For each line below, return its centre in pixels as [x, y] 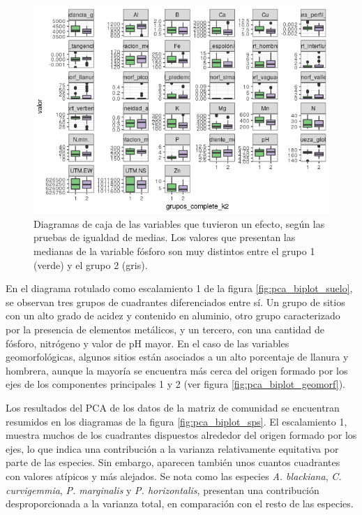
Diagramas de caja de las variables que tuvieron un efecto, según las [179, 223]
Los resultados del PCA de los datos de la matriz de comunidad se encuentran [173, 407]
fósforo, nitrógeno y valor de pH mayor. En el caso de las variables [148, 343]
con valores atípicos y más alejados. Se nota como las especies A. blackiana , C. [174, 476]
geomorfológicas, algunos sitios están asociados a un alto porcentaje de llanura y [177, 357]
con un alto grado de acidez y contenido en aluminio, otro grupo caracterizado [173, 315]
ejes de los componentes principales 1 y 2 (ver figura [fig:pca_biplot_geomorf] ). [175, 384]
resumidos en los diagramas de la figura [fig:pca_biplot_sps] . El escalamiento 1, [176, 421]
